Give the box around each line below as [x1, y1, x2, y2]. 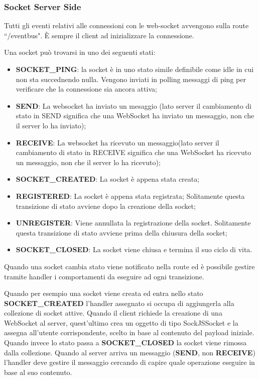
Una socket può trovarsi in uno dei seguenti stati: [4, 47, 156, 57]
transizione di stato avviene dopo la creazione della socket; [16, 200, 196, 211]
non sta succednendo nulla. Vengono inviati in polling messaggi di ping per [16, 73, 246, 84]
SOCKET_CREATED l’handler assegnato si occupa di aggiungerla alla [4, 297, 234, 308]
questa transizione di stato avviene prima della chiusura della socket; [16, 227, 227, 238]
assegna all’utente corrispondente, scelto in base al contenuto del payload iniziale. [4, 327, 254, 338]
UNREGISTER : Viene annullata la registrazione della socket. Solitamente [16, 217, 251, 228]
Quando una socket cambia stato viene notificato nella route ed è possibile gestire [4, 261, 255, 271]
